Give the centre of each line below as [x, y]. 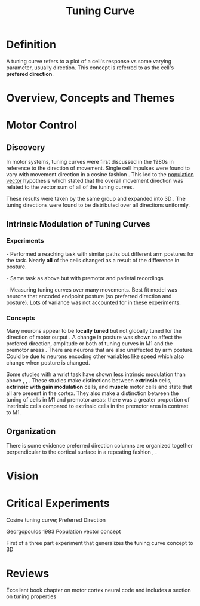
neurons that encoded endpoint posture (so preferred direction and [89, 296]
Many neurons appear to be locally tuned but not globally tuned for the [94, 331]
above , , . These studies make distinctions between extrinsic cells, [89, 381]
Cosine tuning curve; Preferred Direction [56, 520]
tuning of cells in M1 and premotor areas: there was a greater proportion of [98, 400]
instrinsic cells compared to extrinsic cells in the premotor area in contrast [97, 406]
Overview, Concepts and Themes [90, 98]
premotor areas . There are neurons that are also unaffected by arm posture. [100, 350]
